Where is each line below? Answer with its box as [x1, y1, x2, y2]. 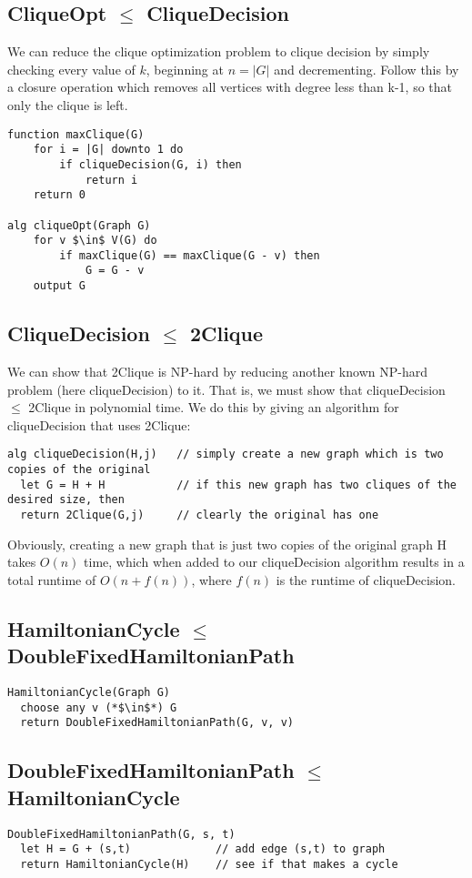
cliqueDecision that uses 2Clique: [7, 415, 191, 434]
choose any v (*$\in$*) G [20, 701, 177, 714]
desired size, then [7, 493, 125, 507]
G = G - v [85, 264, 145, 278]
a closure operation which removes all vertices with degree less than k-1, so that [7, 77, 453, 96]
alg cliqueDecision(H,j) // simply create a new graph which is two [7, 448, 444, 461]
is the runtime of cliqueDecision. [276, 570, 456, 589]
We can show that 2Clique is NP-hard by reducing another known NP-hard [7, 362, 427, 380]
